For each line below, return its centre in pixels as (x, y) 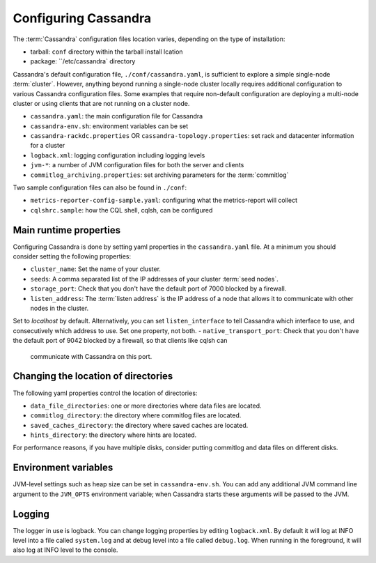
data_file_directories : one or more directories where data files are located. (146, 406)
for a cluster (48, 146)
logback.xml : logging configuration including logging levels (118, 155)
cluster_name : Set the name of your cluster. (96, 269)
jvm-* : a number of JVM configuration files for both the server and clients (137, 165)
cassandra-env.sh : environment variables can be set (109, 126)
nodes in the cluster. (60, 308)
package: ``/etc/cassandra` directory (83, 61)
